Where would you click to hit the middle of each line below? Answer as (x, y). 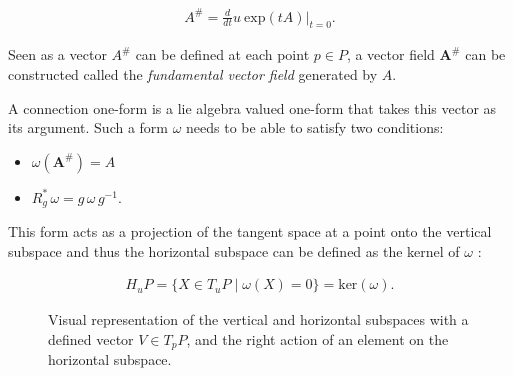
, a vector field (390, 54)
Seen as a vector (57, 54)
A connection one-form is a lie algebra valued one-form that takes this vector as (252, 107)
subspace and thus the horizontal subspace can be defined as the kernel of (234, 250)
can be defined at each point (222, 54)
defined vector (91, 338)
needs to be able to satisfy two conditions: (315, 127)
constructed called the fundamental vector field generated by (193, 73)
